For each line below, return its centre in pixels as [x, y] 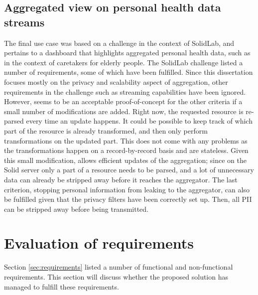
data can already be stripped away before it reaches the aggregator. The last [121, 179]
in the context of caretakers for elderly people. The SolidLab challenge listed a [124, 62]
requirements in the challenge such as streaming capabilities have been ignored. [125, 91]
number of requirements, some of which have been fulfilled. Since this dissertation [129, 72]
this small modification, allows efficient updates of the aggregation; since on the [125, 160]
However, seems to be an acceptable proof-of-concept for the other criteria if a [123, 101]
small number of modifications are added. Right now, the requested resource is [124, 111]
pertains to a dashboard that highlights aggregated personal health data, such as [127, 53]
